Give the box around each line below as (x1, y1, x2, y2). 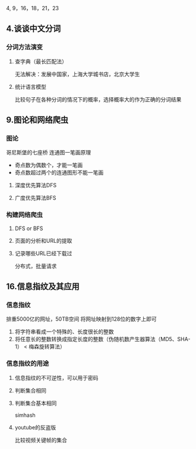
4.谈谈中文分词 (6, 24, 61, 34)
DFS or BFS (14, 225, 43, 232)
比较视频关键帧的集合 (14, 436, 67, 444)
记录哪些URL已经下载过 (14, 249, 72, 257)
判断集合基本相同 (14, 400, 57, 407)
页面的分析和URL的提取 (14, 237, 72, 244)
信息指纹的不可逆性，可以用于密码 (14, 374, 99, 381)
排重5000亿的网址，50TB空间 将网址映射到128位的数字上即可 (6, 315, 157, 323)
